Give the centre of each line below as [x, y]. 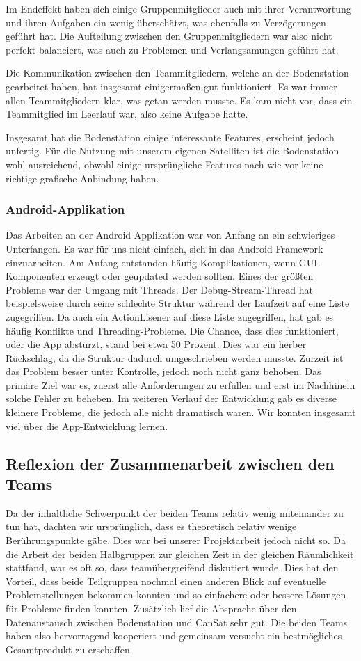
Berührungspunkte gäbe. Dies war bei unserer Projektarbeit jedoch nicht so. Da [176, 540]
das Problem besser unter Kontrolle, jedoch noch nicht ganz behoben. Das [163, 371]
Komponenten [35, 276]
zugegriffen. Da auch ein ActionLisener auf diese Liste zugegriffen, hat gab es [170, 316]
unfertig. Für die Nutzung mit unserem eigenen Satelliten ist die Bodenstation [173, 151]
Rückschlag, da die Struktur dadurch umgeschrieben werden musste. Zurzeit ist [175, 357]
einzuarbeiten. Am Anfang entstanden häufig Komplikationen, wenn [151, 262]
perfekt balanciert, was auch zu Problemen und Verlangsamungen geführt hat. [172, 49]
